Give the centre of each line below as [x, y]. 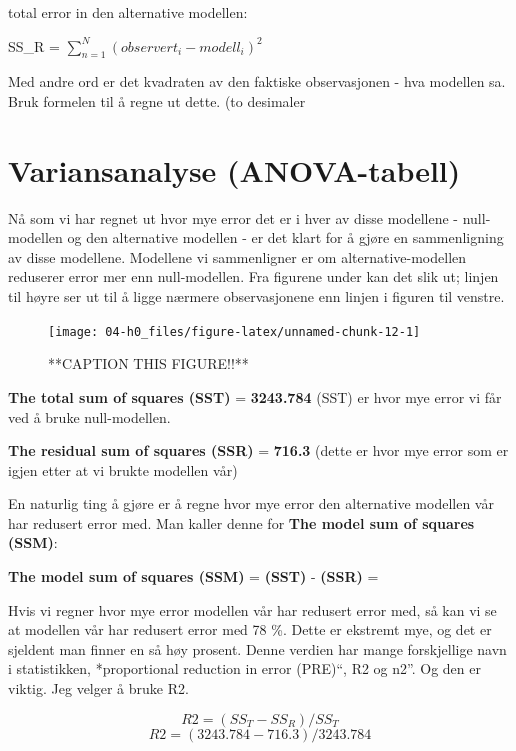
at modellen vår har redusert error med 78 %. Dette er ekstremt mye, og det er [250, 629]
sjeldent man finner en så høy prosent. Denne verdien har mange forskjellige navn [257, 648]
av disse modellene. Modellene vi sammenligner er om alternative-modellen [237, 256]
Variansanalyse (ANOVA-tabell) [234, 169]
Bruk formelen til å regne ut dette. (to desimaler [157, 100]
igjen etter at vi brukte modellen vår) [123, 469]
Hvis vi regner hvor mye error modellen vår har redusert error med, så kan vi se [252, 609]
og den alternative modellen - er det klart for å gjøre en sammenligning [285, 237]
